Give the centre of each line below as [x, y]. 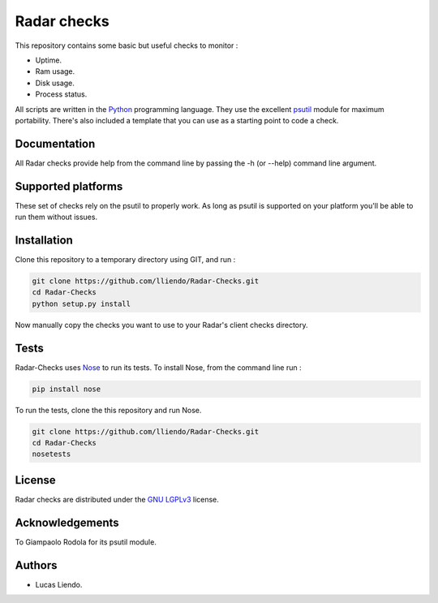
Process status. [61, 94]
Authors [36, 565]
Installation [44, 240]
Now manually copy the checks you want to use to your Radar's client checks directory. [161, 325]
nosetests [52, 454]
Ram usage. [55, 71]
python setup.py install [82, 304]
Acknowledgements [67, 522]
